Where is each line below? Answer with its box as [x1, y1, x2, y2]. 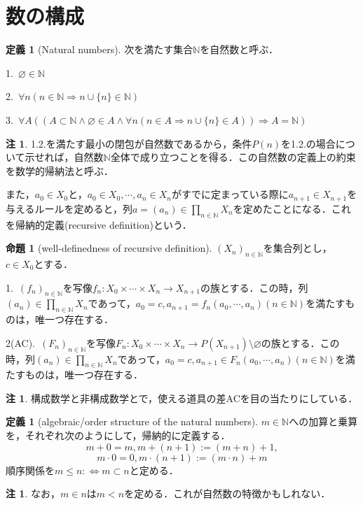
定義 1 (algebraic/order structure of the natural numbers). [6, 414, 258, 429]
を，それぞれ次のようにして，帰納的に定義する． [6, 428, 231, 443]
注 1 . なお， [6, 486, 60, 501]
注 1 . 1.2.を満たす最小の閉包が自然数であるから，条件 [6, 136, 252, 150]
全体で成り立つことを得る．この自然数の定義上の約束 [110, 150, 356, 164]
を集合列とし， [263, 241, 332, 255]
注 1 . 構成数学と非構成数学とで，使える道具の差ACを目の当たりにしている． [6, 390, 358, 405]
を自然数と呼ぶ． [200, 42, 278, 57]
